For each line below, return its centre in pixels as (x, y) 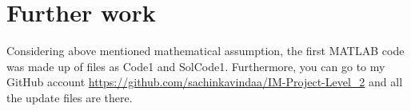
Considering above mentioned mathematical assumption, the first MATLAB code (205, 51)
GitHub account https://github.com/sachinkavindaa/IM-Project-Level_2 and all (205, 82)
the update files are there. (70, 97)
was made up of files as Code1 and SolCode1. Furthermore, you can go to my (196, 66)
